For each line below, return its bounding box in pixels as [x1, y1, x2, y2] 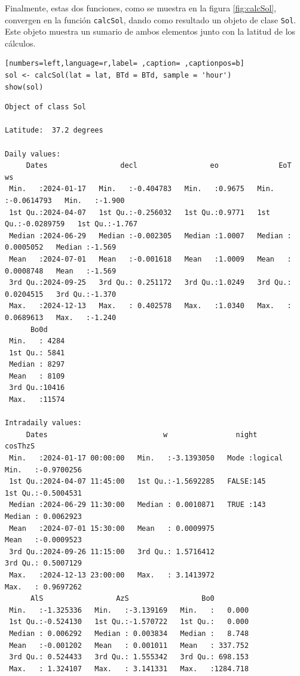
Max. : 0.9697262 [5, 582, 82, 591]
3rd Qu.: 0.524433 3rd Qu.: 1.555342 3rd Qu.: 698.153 [9, 653, 249, 662]
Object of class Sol [5, 103, 87, 112]
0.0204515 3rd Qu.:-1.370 [5, 290, 117, 299]
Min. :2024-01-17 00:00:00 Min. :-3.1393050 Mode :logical [9, 454, 283, 463]
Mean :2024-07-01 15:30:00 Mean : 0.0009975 [9, 524, 215, 533]
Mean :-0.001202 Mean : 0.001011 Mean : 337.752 [9, 641, 249, 650]
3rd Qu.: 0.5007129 [5, 559, 82, 568]
